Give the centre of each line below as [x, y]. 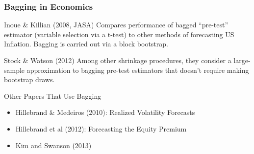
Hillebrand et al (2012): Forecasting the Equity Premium [101, 128]
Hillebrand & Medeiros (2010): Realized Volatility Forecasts [105, 112]
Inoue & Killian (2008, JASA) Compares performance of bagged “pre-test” [116, 25]
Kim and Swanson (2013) [53, 145]
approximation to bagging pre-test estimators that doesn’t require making [138, 70]
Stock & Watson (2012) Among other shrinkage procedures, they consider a [118, 60]
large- [242, 60]
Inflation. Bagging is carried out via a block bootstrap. [86, 44]
